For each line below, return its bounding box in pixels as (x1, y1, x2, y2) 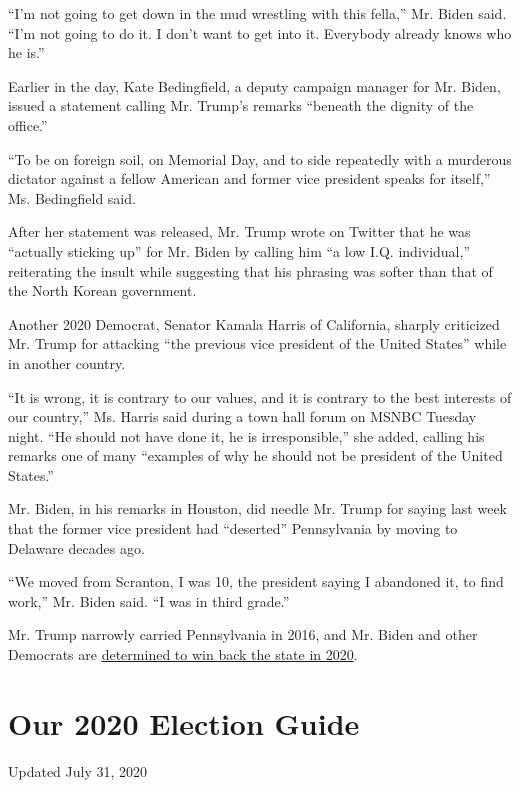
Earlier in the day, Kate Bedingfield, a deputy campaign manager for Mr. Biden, (8, 75, 501, 96)
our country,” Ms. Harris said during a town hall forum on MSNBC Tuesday (8, 406, 477, 427)
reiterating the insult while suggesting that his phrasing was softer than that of (8, 260, 493, 281)
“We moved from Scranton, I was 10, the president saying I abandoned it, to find (8, 571, 504, 592)
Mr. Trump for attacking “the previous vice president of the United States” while (8, 333, 507, 354)
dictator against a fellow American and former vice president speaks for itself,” (8, 168, 491, 189)
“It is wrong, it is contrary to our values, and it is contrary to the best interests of (8, 386, 512, 407)
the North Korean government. (8, 280, 197, 301)
